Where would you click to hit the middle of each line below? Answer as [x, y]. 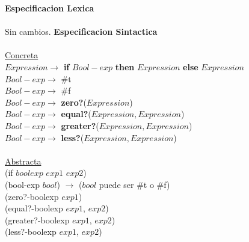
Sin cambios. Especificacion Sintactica [81, 32]
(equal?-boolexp [34, 208]
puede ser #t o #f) [134, 184]
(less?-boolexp [31, 231]
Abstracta [23, 161]
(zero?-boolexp [32, 196]
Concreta [22, 55]
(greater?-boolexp [37, 219]
